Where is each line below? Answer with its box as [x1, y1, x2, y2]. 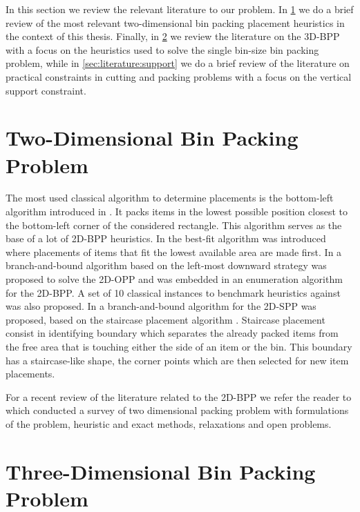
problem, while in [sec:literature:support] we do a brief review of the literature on [6, 56, 350, 70]
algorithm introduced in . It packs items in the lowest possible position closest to [6, 204, 348, 219]
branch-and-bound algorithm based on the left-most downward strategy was [6, 258, 327, 273]
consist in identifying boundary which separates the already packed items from [6, 326, 339, 340]
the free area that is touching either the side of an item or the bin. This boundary [6, 339, 352, 353]
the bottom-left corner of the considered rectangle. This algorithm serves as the [6, 217, 342, 232]
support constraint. [6, 83, 86, 97]
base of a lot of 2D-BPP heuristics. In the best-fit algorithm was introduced [6, 231, 326, 246]
